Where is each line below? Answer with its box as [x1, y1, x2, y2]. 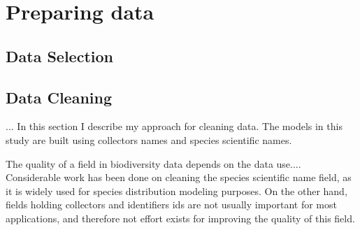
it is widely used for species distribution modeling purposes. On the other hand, [6, 183, 347, 198]
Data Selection [6, 45, 113, 66]
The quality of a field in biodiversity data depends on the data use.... [6, 156, 301, 171]
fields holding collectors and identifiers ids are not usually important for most [6, 197, 337, 212]
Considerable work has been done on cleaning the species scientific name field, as [6, 170, 352, 185]
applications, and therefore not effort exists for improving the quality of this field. [6, 210, 355, 225]
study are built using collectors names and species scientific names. [6, 132, 292, 147]
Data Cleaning [6, 86, 112, 108]
